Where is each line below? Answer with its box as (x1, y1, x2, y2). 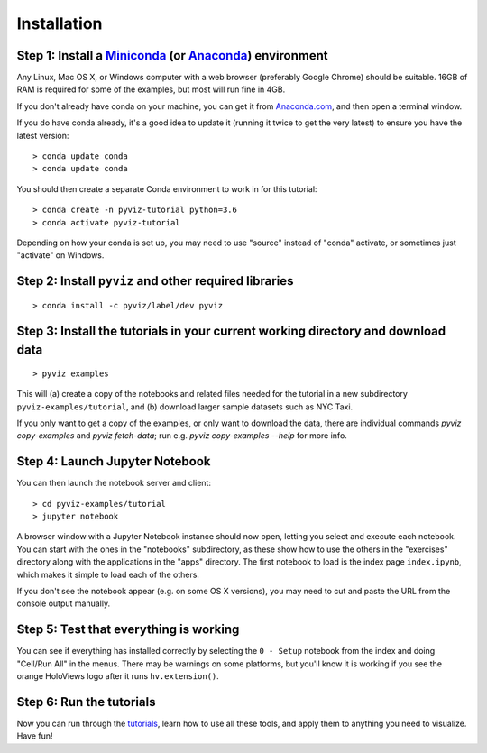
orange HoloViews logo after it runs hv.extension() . (16, 671, 220, 682)
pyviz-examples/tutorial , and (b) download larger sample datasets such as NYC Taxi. (16, 401, 354, 412)
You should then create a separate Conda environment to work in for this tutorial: (16, 183, 317, 194)
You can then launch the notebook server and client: (16, 478, 212, 489)
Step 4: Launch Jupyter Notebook (16, 454, 211, 469)
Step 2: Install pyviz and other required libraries (16, 273, 294, 289)
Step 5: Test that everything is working (16, 622, 240, 638)
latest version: (16, 130, 69, 141)
